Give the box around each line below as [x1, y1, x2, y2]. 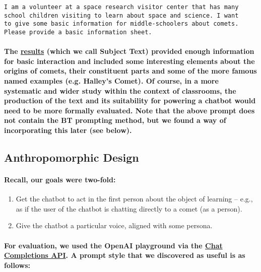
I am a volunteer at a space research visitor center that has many [4, 4, 239, 11]
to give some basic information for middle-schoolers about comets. [4, 20, 239, 28]
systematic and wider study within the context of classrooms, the [4, 85, 236, 96]
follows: [4, 259, 30, 270]
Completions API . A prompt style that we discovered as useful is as [4, 250, 245, 260]
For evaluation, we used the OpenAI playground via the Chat [4, 240, 223, 250]
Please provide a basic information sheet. [4, 28, 152, 36]
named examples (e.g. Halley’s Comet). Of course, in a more [4, 76, 219, 86]
